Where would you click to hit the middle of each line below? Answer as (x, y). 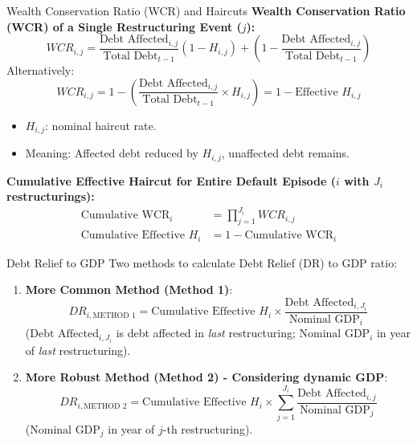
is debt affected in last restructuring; (206, 333)
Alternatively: (41, 70)
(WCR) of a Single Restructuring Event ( (124, 26)
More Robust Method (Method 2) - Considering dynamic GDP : (206, 377)
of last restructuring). (78, 350)
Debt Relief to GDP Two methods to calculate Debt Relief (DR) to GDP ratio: (202, 262)
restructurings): (51, 196)
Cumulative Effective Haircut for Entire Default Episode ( (172, 180)
